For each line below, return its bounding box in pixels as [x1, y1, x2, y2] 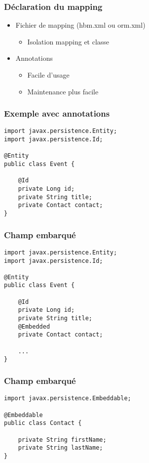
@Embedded [18, 323, 50, 330]
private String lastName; [18, 444, 103, 452]
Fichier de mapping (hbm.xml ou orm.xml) [15, 20, 146, 30]
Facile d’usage [27, 70, 70, 80]
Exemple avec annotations [4, 107, 110, 120]
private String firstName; [18, 436, 107, 443]
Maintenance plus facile [27, 86, 99, 96]
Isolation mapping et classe [27, 36, 110, 46]
